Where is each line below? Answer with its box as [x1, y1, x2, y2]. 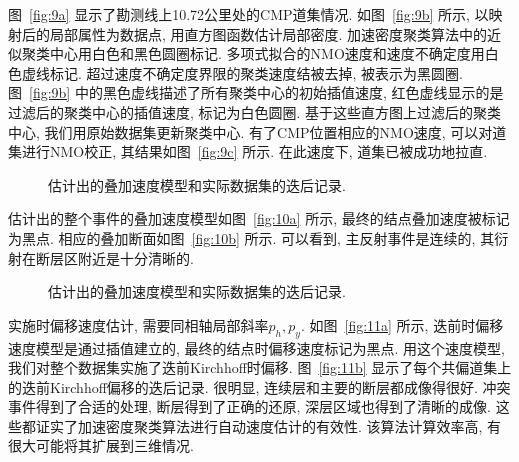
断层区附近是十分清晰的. [35, 247, 194, 268]
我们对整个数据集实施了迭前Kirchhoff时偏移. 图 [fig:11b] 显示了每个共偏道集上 [8, 357, 512, 378]
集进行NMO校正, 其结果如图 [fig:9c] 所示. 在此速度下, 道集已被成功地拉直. [8, 141, 488, 162]
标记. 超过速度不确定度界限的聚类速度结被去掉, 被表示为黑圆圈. [49, 62, 463, 83]
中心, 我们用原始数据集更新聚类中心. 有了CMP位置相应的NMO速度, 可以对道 [8, 121, 507, 142]
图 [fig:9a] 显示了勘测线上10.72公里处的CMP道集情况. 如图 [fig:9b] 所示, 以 [8, 4, 489, 24]
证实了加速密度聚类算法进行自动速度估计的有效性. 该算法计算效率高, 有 [35, 415, 502, 436]
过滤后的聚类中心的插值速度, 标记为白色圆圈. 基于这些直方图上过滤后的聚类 [8, 101, 502, 122]
